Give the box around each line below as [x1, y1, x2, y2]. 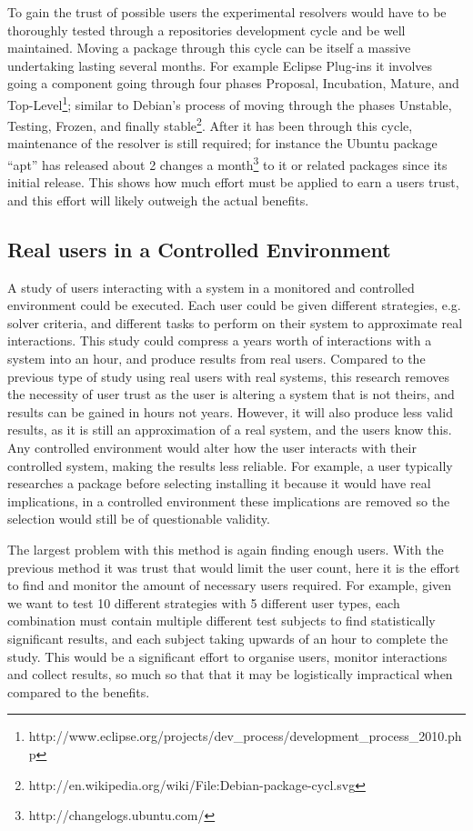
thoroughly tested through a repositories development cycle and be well [7, 20, 406, 39]
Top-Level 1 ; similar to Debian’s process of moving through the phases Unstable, [7, 92, 452, 114]
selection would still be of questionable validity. [7, 509, 270, 528]
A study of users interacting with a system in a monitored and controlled [7, 277, 415, 296]
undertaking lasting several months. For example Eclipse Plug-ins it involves [7, 55, 433, 75]
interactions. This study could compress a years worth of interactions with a [7, 331, 432, 350]
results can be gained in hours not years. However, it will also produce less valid [7, 402, 453, 421]
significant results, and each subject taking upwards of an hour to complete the [7, 628, 448, 647]
